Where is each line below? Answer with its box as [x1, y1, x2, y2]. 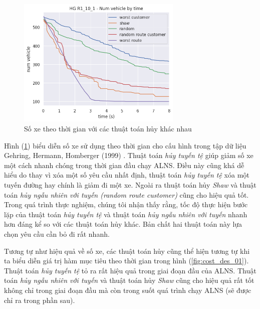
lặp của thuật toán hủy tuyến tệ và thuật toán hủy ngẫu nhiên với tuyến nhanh [4, 209, 247, 219]
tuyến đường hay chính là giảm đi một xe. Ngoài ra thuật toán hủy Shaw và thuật [4, 180, 256, 190]
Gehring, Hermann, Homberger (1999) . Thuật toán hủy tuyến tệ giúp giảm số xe [4, 150, 253, 161]
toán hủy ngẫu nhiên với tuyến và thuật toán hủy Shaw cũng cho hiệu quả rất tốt [4, 275, 254, 285]
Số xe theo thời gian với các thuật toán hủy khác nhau [24, 123, 192, 134]
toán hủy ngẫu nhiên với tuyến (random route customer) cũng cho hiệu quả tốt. [4, 189, 249, 200]
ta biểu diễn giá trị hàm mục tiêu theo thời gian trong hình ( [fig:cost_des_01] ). [4, 255, 249, 266]
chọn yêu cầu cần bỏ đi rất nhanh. [4, 229, 110, 239]
